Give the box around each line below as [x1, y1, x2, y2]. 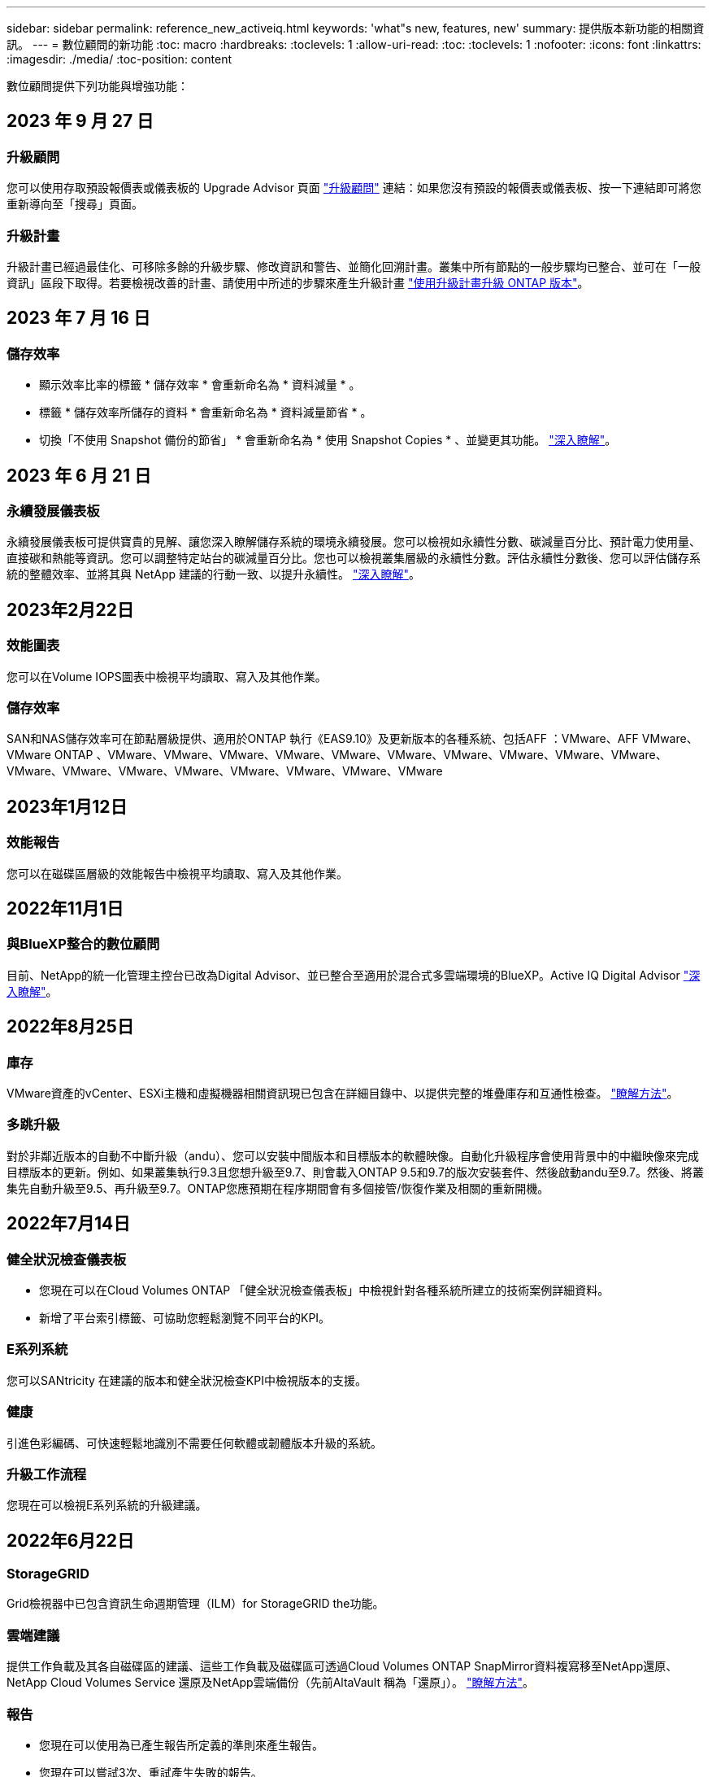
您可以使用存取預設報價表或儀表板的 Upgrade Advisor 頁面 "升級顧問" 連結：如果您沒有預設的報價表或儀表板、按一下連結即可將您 [7, 181, 701, 195]
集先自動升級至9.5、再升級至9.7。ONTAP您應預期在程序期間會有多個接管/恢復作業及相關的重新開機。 [7, 1181, 549, 1195]
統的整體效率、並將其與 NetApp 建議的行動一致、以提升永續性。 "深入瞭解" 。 [7, 567, 420, 582]
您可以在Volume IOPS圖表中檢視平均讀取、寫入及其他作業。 [7, 669, 327, 683]
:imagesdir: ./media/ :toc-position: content [7, 52, 232, 66]
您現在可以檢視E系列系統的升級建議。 [7, 1498, 207, 1513]
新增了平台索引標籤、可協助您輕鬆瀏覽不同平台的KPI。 [39, 1311, 331, 1325]
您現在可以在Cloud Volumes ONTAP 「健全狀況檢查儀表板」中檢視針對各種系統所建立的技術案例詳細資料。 [39, 1283, 610, 1297]
